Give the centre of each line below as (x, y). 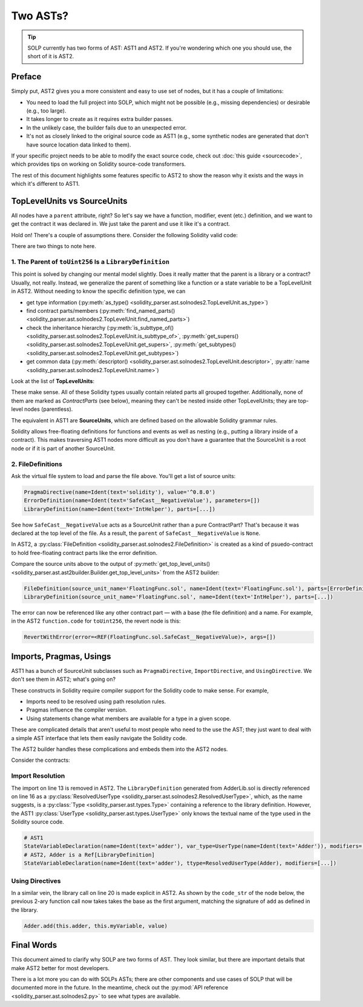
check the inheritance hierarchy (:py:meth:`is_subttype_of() (100, 327)
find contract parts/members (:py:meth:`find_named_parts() (101, 310)
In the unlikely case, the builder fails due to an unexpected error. (106, 128)
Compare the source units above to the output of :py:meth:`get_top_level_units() (111, 564)
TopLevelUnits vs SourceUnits (69, 201)
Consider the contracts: (41, 760)
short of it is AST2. (51, 56)
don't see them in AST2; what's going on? (64, 679)
